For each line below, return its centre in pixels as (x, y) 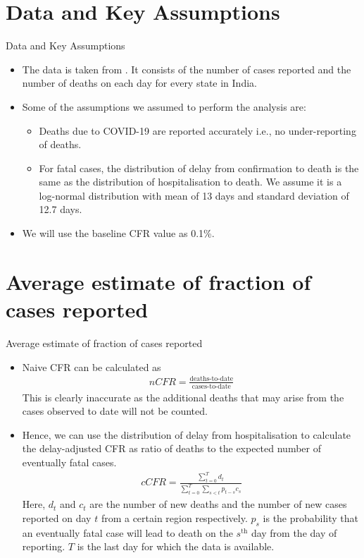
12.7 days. (61, 209)
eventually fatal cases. (69, 462)
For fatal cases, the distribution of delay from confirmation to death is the (199, 168)
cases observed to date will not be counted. (115, 411)
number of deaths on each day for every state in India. (139, 83)
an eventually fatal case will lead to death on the (127, 532)
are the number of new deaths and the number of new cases (218, 504)
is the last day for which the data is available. (176, 546)
